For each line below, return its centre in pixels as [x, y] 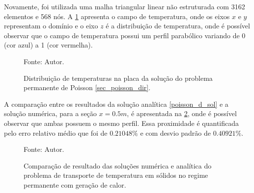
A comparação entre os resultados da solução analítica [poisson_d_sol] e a [116, 104]
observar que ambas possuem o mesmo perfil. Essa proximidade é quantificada [122, 123]
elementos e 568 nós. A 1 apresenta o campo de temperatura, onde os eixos [117, 16]
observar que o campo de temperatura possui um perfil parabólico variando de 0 [125, 35]
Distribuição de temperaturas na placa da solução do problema [118, 78]
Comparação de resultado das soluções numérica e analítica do [118, 165]
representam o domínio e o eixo [51, 26]
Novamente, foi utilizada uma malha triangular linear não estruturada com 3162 [125, 6]
